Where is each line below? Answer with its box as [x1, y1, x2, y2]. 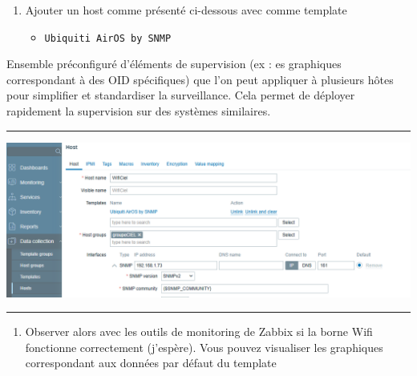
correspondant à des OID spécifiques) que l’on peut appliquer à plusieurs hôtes [6, 71, 394, 87]
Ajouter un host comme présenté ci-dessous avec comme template [25, 2, 347, 18]
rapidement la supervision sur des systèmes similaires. [6, 103, 271, 119]
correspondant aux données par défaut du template [25, 354, 277, 371]
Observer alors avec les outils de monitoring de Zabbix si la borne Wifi [25, 323, 373, 340]
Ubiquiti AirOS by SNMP [44, 32, 172, 44]
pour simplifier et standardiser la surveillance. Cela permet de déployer [6, 87, 355, 103]
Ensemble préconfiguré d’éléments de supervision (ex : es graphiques [6, 55, 342, 72]
